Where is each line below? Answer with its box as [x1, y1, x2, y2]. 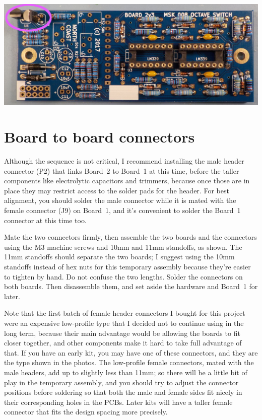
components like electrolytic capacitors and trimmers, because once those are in [4, 175, 250, 186]
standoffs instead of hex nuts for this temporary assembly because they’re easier [4, 261, 251, 271]
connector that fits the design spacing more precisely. [4, 406, 168, 417]
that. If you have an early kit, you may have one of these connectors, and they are [4, 347, 258, 358]
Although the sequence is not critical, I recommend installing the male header [4, 156, 244, 166]
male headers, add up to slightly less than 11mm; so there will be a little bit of [4, 367, 247, 377]
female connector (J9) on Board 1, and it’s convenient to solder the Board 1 [4, 205, 241, 215]
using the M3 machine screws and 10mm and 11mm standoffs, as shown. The [4, 241, 242, 252]
